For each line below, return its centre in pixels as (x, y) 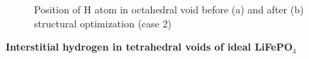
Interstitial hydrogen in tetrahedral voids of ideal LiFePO (149, 47)
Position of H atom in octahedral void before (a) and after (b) (169, 9)
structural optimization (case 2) (103, 23)
